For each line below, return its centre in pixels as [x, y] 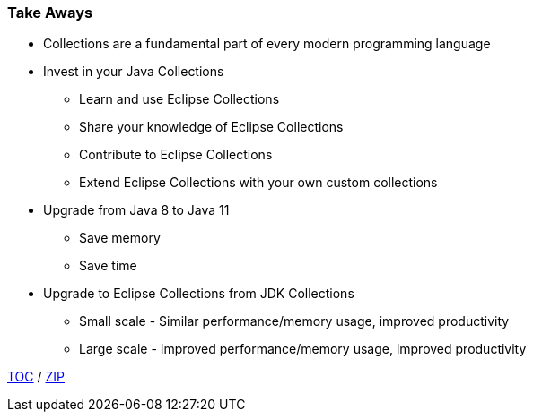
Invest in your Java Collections [134, 72]
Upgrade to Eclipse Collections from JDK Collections [199, 294]
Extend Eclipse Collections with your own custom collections [258, 183]
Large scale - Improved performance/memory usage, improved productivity [303, 349]
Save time [108, 266]
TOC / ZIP [36, 377]
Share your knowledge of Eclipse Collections [211, 127]
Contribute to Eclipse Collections [176, 155]
